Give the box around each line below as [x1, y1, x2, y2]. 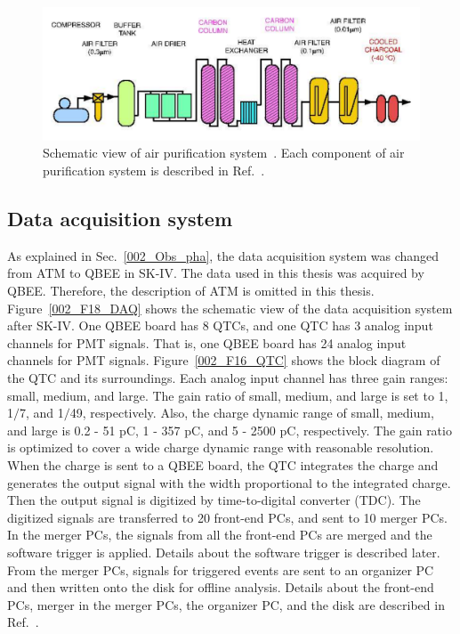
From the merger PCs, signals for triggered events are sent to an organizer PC [7, 560, 434, 579]
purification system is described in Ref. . [43, 161, 265, 180]
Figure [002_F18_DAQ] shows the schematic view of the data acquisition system [7, 298, 453, 317]
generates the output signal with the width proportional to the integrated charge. [7, 473, 451, 492]
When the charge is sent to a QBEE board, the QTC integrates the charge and [7, 456, 439, 474]
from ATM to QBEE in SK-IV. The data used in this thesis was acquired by [7, 264, 424, 282]
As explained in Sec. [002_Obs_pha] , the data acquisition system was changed [7, 246, 440, 264]
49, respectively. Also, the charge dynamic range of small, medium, [69, 403, 434, 422]
